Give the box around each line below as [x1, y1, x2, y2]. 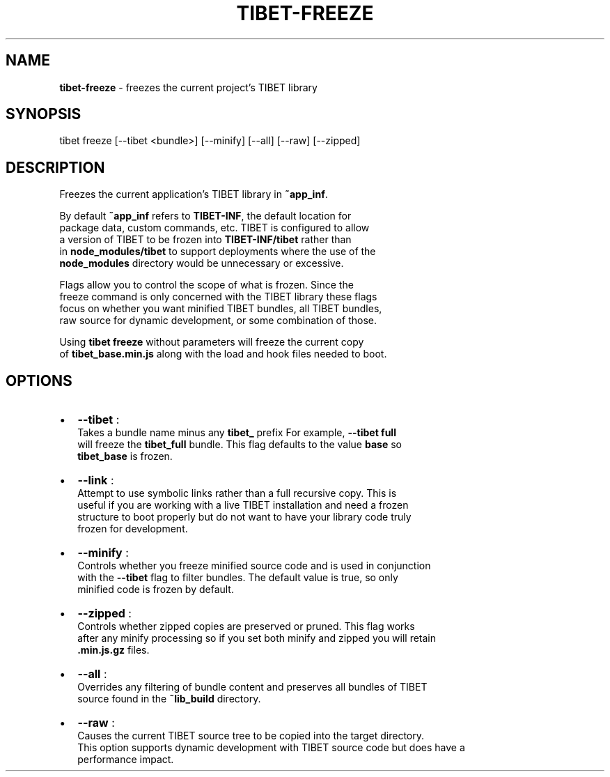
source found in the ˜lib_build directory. [77, 693, 261, 705]
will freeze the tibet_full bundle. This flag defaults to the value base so [77, 438, 402, 451]
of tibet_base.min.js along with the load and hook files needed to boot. [59, 348, 387, 360]
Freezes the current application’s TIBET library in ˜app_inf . [59, 188, 328, 201]
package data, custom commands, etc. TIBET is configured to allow [59, 222, 370, 234]
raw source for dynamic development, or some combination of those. [59, 314, 377, 327]
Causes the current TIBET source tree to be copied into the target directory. [77, 730, 425, 742]
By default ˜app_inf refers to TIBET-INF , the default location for [59, 210, 352, 222]
